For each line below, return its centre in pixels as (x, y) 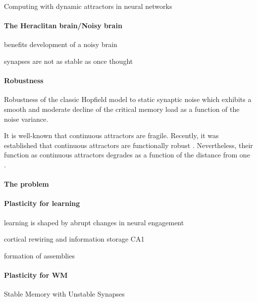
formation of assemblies (39, 255)
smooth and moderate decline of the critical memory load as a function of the (122, 109)
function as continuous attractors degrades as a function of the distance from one (127, 155)
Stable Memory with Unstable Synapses (64, 294)
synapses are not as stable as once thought (69, 61)
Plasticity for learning (42, 203)
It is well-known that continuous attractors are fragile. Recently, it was (111, 135)
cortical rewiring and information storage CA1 (74, 239)
